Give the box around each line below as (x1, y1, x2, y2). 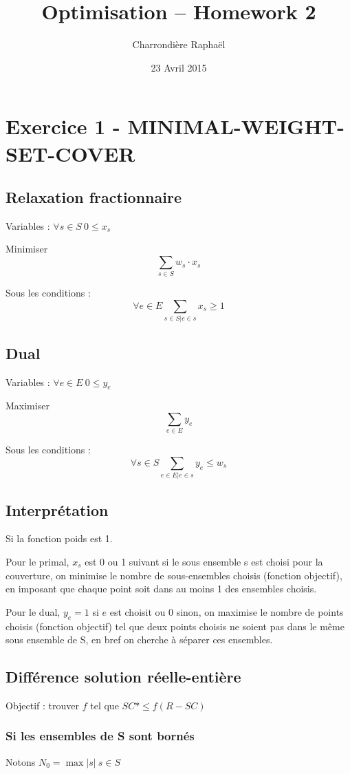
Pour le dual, (6, 604, 61, 619)
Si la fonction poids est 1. (6, 531, 113, 546)
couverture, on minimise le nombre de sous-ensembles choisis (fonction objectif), (6, 568, 342, 582)
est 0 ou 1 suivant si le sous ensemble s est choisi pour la (85, 554, 323, 568)
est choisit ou (109, 604, 166, 619)
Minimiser (6, 241, 48, 256)
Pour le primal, (6, 554, 69, 568)
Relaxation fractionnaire (6, 186, 182, 208)
